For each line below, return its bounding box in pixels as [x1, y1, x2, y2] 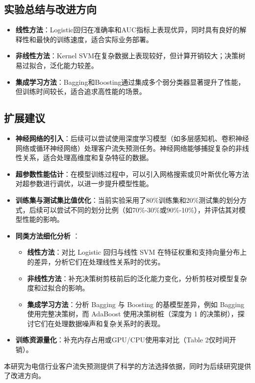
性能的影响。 [22, 214, 64, 224]
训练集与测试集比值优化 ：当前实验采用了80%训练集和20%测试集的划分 [15, 194, 240, 205]
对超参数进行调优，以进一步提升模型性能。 [15, 178, 153, 189]
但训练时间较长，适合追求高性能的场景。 [15, 86, 146, 96]
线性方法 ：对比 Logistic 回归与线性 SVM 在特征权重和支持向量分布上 [27, 247, 247, 257]
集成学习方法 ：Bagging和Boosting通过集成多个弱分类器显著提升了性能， [15, 76, 245, 87]
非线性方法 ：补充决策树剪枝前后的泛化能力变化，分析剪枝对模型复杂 [27, 273, 247, 283]
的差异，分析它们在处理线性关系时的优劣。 [27, 256, 165, 266]
